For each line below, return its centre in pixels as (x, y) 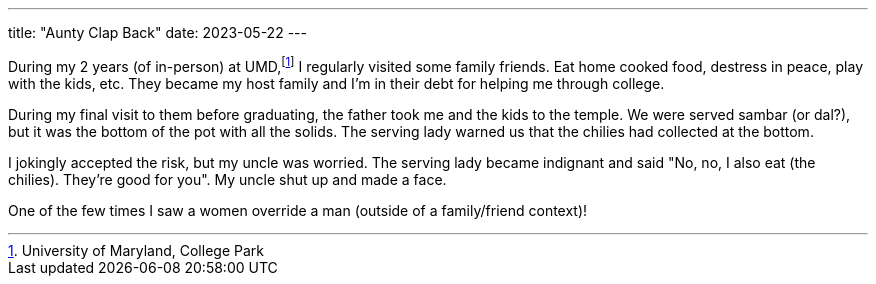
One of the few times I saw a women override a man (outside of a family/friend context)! (298, 210)
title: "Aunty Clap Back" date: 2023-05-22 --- (157, 32)
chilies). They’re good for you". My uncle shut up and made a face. (227, 179)
